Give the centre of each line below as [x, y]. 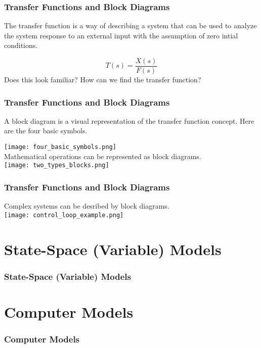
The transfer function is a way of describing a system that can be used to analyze [130, 26]
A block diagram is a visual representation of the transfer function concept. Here [129, 120]
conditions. [21, 45]
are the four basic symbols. [46, 131]
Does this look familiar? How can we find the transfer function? [103, 80]
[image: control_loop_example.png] [64, 215]
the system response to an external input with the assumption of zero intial [121, 35]
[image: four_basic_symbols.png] [60, 147]
